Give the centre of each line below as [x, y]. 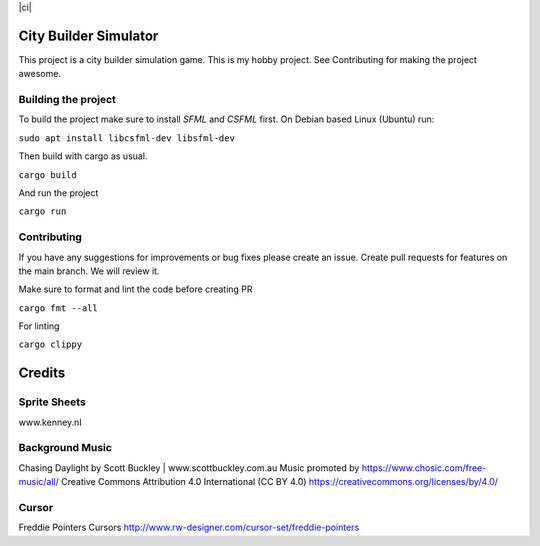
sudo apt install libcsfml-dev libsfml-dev [126, 138]
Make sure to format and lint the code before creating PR [136, 289]
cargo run [42, 211]
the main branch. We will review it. [89, 271]
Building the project [67, 100]
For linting [39, 326]
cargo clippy [50, 344]
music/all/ [39, 482]
